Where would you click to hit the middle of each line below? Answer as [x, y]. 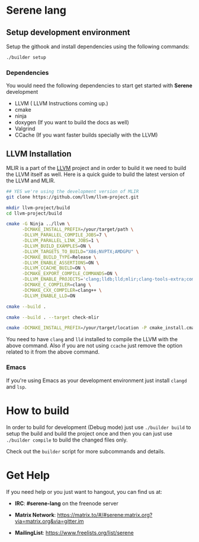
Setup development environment [68, 32]
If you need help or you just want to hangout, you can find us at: [84, 491]
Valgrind [25, 129]
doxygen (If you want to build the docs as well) [72, 122]
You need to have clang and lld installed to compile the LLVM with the [92, 339]
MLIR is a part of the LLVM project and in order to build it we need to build [96, 168]
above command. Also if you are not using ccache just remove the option [94, 346]
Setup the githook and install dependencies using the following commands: [98, 46]
